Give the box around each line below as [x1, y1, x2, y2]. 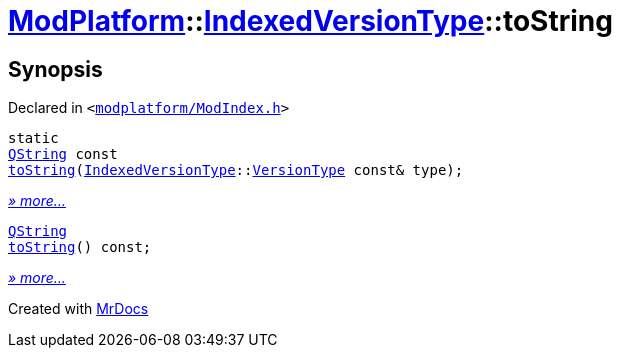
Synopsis [8, 56, 103, 82]
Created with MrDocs [8, 300, 149, 318]
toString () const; [8, 239, 152, 256]
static [8, 130, 59, 147]
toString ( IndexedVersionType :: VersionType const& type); [8, 162, 464, 179]
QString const [8, 146, 118, 163]
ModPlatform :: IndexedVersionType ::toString [8, 4, 613, 38]
